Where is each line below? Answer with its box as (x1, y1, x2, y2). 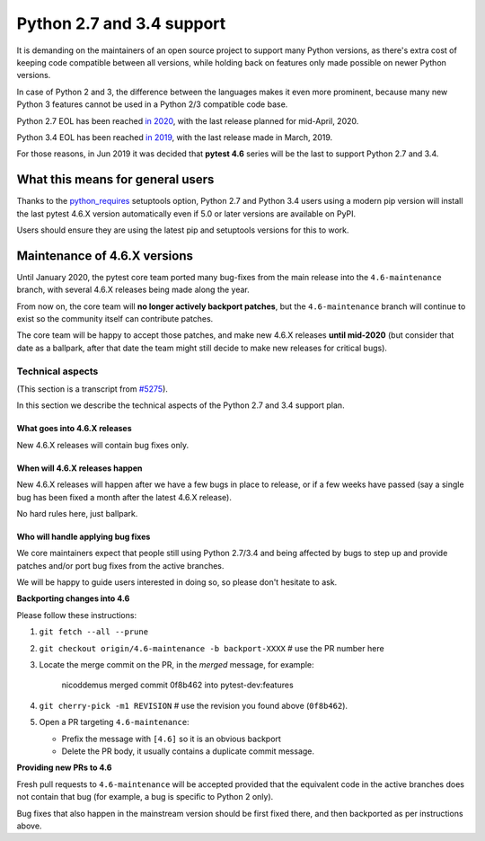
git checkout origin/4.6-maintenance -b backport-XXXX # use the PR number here (39, 642, 385, 653)
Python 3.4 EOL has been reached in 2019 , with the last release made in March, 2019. (16, 131, 333, 143)
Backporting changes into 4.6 (16, 593, 130, 604)
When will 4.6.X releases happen (16, 463, 143, 474)
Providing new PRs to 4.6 (16, 762, 112, 773)
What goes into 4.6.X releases (16, 423, 132, 434)
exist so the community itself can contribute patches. (16, 314, 214, 324)
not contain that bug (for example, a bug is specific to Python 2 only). (16, 792, 274, 802)
